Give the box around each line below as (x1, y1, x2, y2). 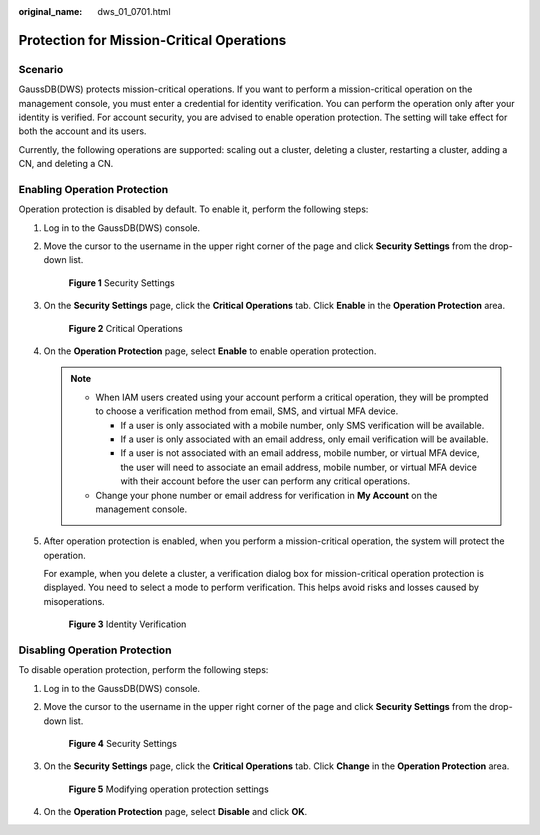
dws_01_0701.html (97, 6, 171, 17)
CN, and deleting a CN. (18, 158, 114, 170)
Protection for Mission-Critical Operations (18, 31, 287, 49)
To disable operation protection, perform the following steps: (18, 664, 269, 676)
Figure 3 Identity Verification (68, 618, 187, 630)
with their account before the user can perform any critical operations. (120, 475, 411, 487)
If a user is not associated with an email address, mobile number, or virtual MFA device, (120, 447, 480, 459)
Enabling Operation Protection (18, 182, 169, 196)
